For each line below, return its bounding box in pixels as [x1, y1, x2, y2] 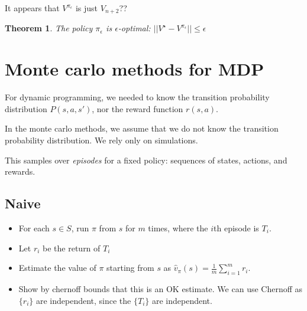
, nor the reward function [92, 102, 183, 114]
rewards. [5, 165, 35, 178]
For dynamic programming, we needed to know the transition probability [5, 91, 270, 103]
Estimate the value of [18, 261, 96, 274]
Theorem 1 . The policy [5, 22, 93, 34]
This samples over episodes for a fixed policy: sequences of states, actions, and [5, 153, 287, 166]
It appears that [5, 2, 60, 14]
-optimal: [118, 22, 151, 34]
